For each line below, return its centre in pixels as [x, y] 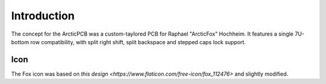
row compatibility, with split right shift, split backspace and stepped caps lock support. [138, 42]
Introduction [43, 16]
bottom [20, 42]
